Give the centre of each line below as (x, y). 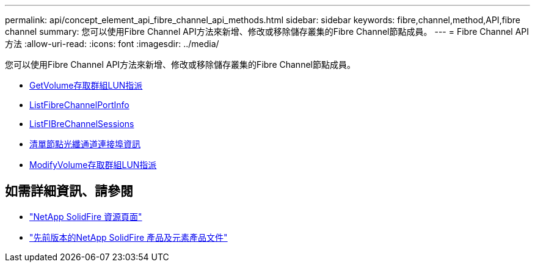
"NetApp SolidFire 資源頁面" (86, 216)
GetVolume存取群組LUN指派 (86, 85)
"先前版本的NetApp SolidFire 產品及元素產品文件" (129, 237)
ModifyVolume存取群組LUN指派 (93, 165)
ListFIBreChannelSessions (82, 124)
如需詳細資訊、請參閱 (69, 191)
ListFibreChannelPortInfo (79, 105)
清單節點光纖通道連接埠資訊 (85, 144)
